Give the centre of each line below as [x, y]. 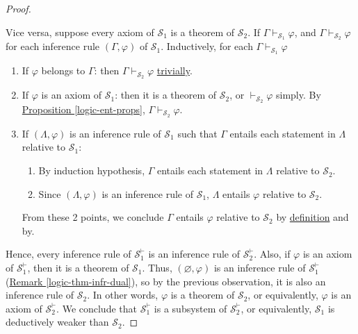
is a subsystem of [190, 308]
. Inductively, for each [207, 46]
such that [197, 133]
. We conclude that [97, 308]
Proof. [18, 8]
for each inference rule [53, 46]
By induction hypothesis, [92, 170]
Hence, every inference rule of [68, 254]
